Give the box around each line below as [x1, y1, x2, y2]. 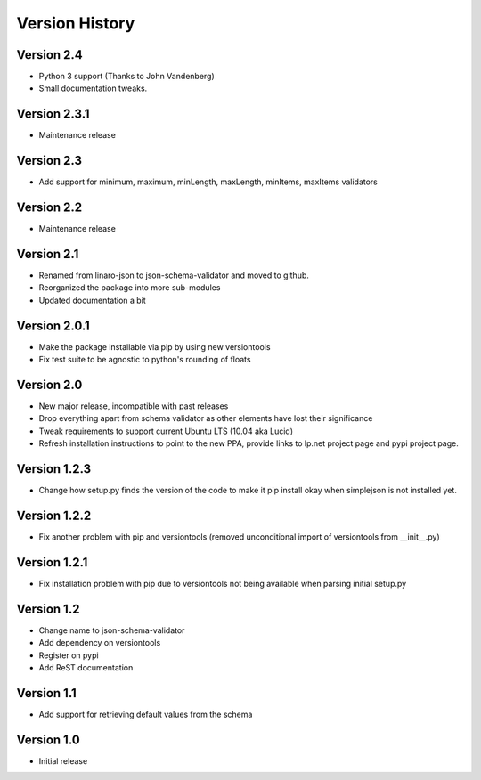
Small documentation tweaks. [38, 83, 148, 93]
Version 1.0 [16, 732, 80, 747]
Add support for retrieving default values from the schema [38, 709, 253, 719]
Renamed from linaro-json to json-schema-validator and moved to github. [38, 270, 309, 280]
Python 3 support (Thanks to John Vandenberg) [38, 71, 216, 82]
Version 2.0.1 [16, 318, 91, 333]
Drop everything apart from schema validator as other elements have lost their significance [38, 413, 373, 424]
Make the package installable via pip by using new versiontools [38, 341, 271, 352]
